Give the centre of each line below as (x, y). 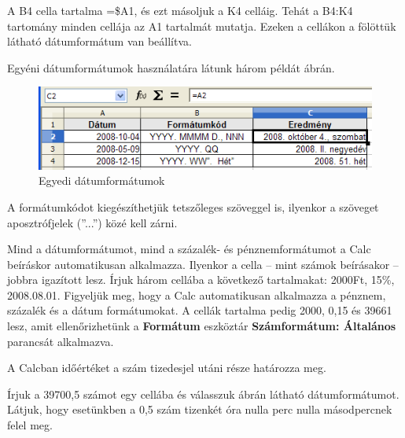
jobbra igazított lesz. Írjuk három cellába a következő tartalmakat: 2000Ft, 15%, (201, 280)
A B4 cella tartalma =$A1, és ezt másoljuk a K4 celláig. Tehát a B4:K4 (180, 10)
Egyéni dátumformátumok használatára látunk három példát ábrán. (171, 67)
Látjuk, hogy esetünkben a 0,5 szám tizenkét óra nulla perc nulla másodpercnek (200, 409)
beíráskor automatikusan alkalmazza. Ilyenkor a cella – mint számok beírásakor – (203, 264)
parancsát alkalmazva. (61, 341)
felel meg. (30, 425)
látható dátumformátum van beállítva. (99, 41)
